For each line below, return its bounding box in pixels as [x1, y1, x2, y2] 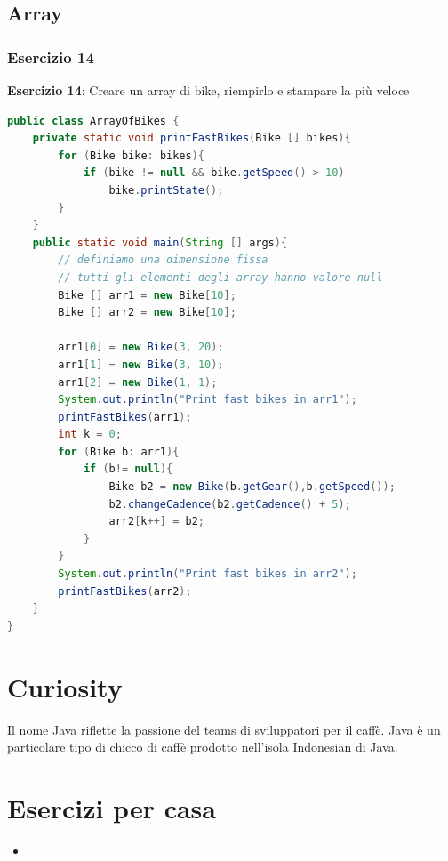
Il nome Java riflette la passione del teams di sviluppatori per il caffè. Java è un [7, 720, 441, 738]
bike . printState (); [108, 183, 224, 197]
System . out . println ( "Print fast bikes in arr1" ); [58, 393, 357, 406]
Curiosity [7, 668, 123, 704]
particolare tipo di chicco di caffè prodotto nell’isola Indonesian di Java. [7, 737, 398, 756]
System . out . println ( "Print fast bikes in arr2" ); [58, 567, 357, 581]
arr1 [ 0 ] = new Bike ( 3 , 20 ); [58, 341, 224, 354]
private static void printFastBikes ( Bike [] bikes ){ [32, 132, 351, 145]
